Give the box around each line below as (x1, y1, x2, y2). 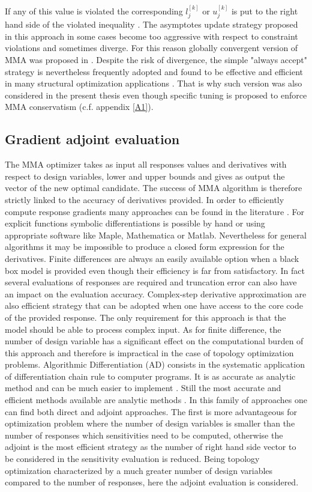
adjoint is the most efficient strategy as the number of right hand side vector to (5, 440, 296, 453)
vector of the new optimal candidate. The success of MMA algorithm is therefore (5, 181, 302, 194)
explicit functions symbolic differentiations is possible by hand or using (5, 217, 265, 229)
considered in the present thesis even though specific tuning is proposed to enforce (5, 88, 307, 101)
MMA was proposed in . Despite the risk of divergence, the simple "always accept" (5, 53, 307, 66)
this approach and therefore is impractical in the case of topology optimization (5, 346, 294, 359)
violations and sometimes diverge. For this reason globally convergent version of (5, 41, 298, 54)
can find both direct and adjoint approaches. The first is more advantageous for (5, 405, 298, 418)
